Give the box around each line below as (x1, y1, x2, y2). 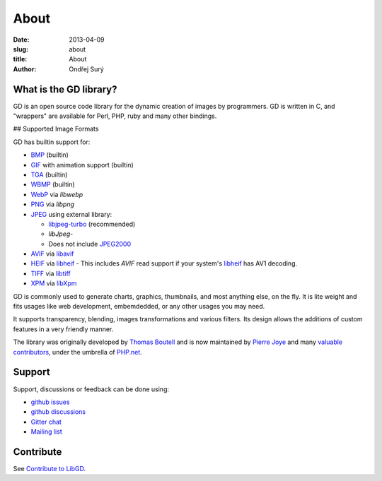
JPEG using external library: (30, 210, 112, 218)
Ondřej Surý (69, 64, 104, 73)
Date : (13, 35, 30, 44)
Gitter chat (30, 417, 62, 426)
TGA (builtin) (30, 170, 68, 179)
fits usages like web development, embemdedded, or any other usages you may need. (13, 302, 265, 311)
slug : (13, 44, 28, 53)
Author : (13, 64, 37, 73)
